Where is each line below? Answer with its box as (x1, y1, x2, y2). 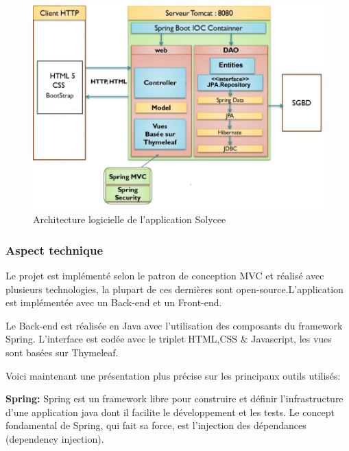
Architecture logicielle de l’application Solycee (33, 212, 226, 227)
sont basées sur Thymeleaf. (5, 345, 119, 359)
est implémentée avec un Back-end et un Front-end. (5, 295, 222, 310)
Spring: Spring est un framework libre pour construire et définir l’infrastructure (5, 391, 344, 406)
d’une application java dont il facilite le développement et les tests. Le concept (5, 404, 335, 419)
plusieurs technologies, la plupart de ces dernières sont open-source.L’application (5, 281, 344, 296)
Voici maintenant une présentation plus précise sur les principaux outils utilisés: (5, 368, 341, 382)
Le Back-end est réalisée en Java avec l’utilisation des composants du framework (5, 318, 343, 332)
